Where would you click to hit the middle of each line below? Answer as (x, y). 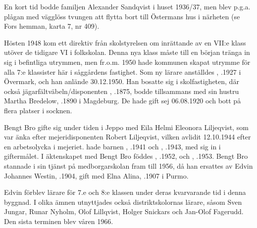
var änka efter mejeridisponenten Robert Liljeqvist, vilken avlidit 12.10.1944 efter (128, 137)
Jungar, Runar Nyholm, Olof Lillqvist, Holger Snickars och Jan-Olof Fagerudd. (124, 211)
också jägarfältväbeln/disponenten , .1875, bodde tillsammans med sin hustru (122, 91)
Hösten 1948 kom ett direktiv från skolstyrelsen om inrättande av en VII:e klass (125, 42)
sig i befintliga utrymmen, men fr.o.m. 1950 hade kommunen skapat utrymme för (127, 62)
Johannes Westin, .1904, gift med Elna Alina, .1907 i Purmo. (96, 175)
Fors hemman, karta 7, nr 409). (52, 26)
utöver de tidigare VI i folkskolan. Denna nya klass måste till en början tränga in (127, 52)
